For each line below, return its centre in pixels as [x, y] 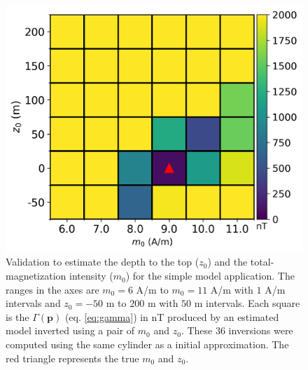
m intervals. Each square [247, 303]
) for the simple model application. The [210, 276]
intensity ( [91, 276]
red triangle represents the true [72, 358]
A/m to [152, 289]
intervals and [33, 303]
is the [17, 316]
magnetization [36, 276]
